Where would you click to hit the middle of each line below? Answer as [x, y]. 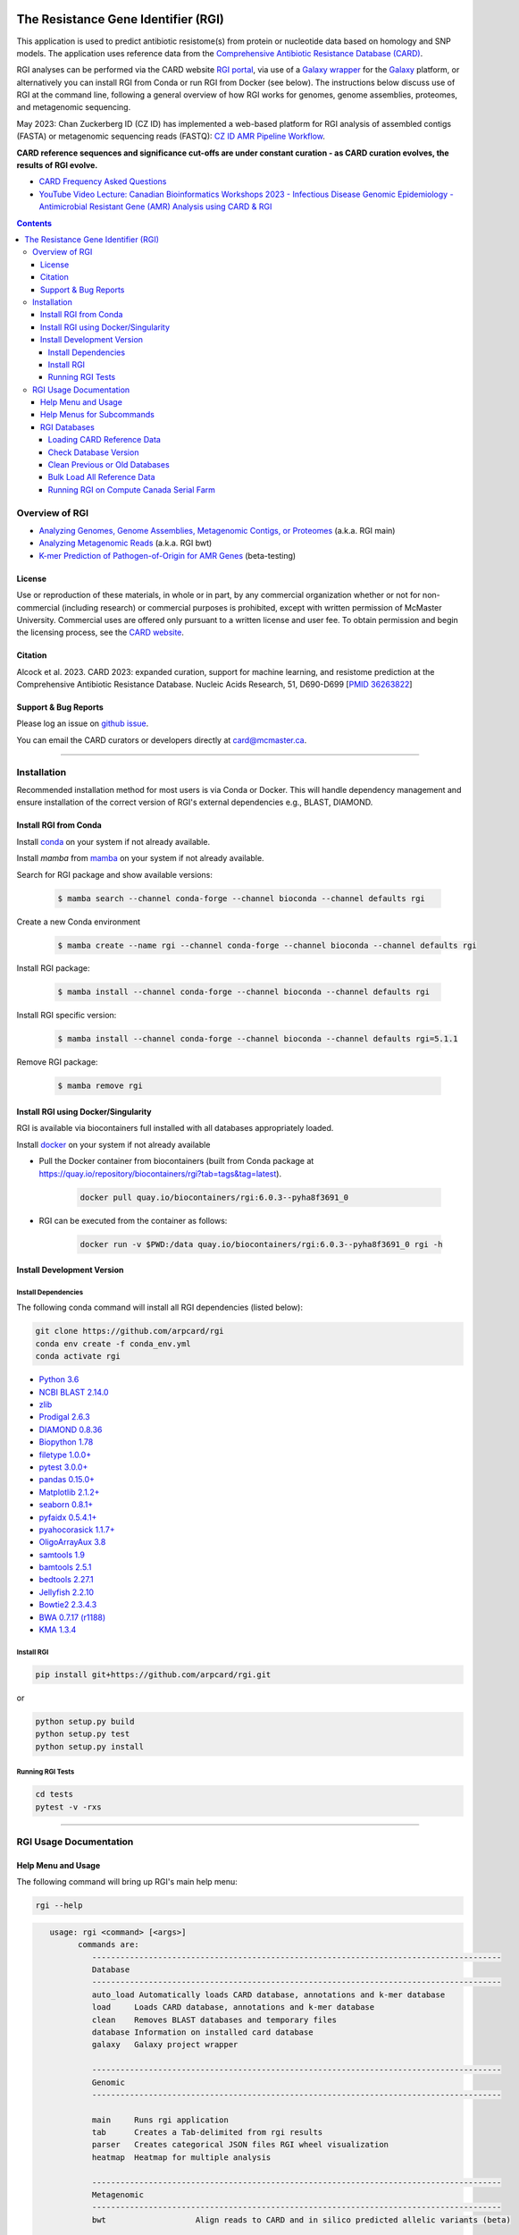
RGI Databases [68, 427]
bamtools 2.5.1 [65, 1567]
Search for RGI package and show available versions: [115, 874]
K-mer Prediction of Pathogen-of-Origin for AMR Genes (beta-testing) [167, 555]
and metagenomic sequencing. [74, 107]
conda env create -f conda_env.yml [113, 1344]
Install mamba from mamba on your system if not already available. [140, 858]
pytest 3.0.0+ [63, 1467]
